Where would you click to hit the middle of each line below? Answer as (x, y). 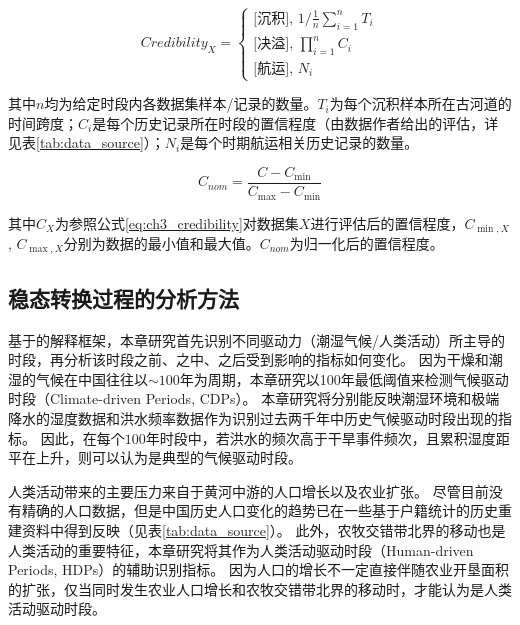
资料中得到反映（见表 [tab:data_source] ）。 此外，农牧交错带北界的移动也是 (263, 529)
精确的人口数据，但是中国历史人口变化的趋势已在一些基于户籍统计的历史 (259, 510)
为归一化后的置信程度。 (366, 242)
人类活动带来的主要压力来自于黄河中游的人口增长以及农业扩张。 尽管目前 (248, 490)
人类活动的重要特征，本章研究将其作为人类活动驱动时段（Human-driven (241, 549)
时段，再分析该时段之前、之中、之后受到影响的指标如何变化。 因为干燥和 (248, 359)
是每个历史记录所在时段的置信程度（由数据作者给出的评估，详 (295, 122)
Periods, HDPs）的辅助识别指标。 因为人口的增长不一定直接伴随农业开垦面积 (258, 569)
